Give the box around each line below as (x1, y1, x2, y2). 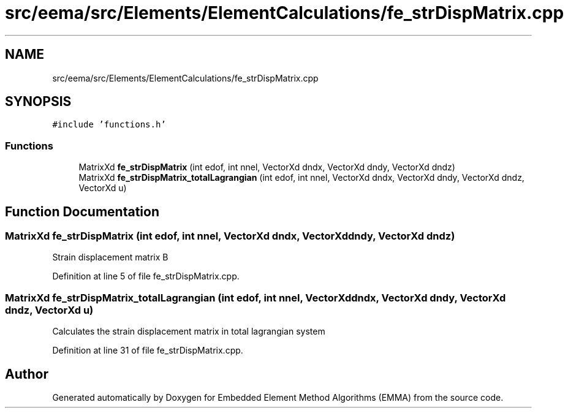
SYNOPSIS (5, 94, 72, 110)
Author (5, 366, 48, 382)
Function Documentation (5, 203, 159, 219)
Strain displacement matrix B (52, 252, 169, 263)
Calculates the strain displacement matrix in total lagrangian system (52, 326, 325, 337)
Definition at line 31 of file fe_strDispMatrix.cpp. (52, 345, 243, 356)
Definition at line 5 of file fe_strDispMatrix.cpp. (52, 271, 240, 282)
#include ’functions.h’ (52, 119, 166, 130)
